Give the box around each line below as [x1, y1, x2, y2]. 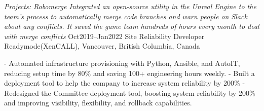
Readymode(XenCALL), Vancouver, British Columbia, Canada [4, 41, 200, 51]
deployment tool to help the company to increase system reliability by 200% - [4, 78, 245, 88]
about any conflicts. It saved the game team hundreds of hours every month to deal [4, 21, 259, 31]
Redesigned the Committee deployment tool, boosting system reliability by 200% [4, 87, 255, 98]
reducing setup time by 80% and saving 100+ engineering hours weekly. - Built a [4, 67, 255, 78]
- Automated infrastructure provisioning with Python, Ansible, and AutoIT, [4, 57, 240, 68]
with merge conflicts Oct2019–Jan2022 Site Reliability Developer [4, 30, 205, 41]
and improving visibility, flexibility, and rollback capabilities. [4, 97, 192, 108]
